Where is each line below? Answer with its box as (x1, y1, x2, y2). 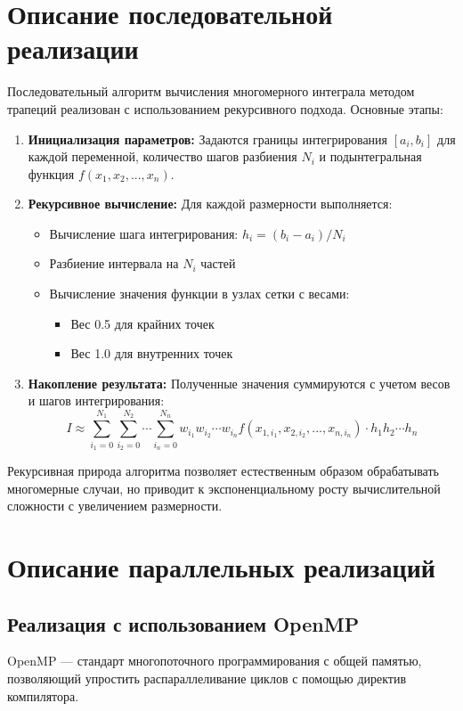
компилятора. (7, 686, 79, 705)
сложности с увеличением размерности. (7, 496, 223, 515)
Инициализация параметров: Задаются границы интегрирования (28, 129, 388, 148)
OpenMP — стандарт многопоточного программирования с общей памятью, (7, 651, 422, 670)
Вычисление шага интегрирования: (49, 224, 239, 242)
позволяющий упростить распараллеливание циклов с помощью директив (7, 668, 407, 687)
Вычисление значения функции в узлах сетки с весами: (49, 284, 350, 303)
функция (28, 164, 75, 183)
